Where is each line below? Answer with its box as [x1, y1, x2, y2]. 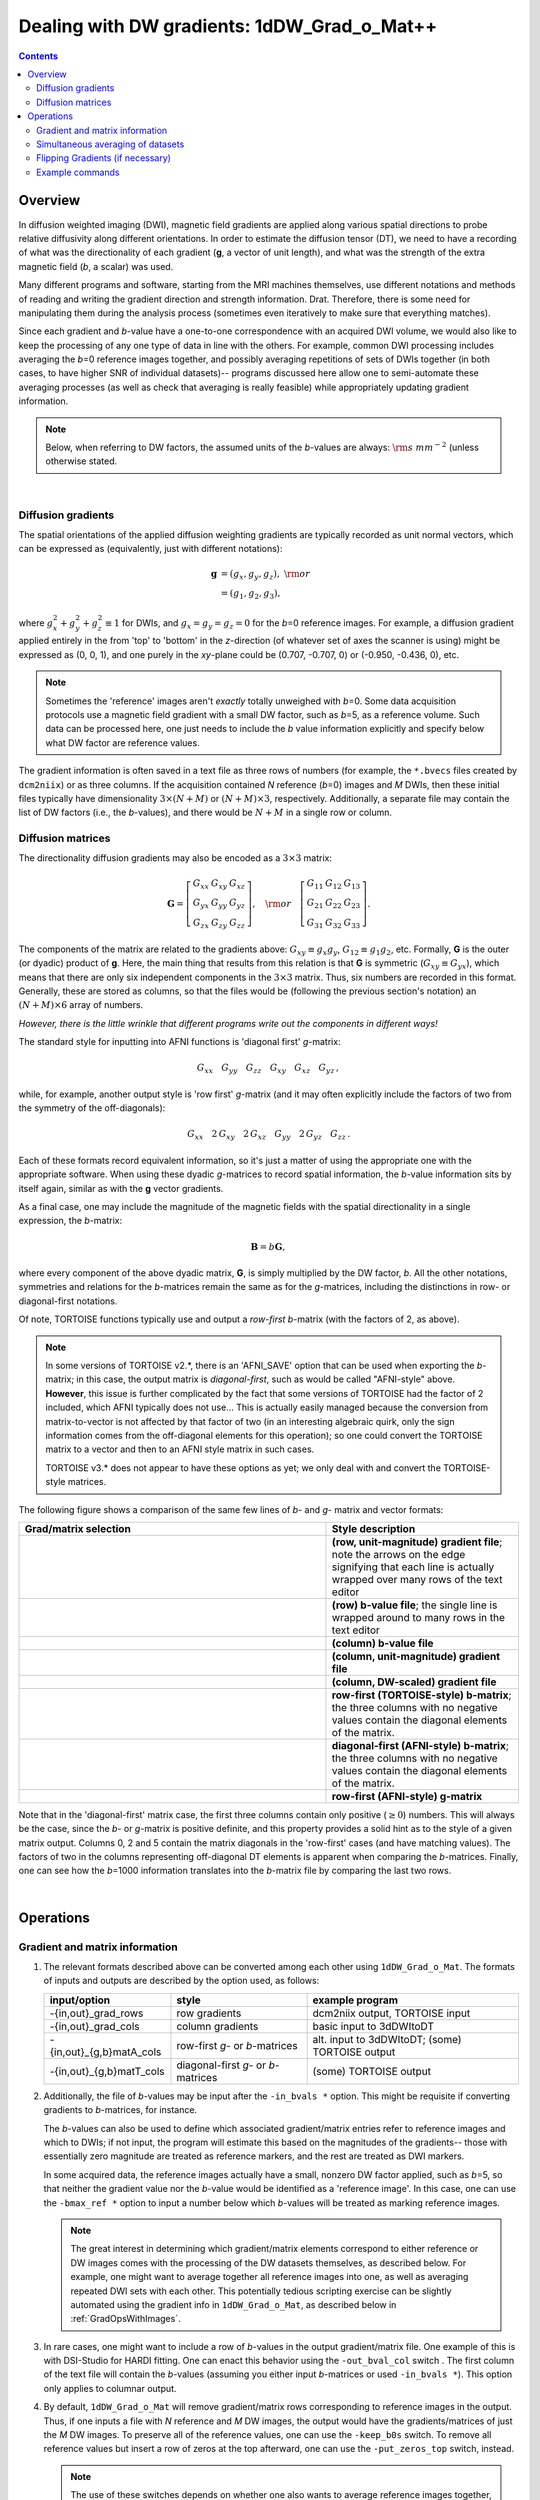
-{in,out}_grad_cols [49, 2019, 140, 2033]
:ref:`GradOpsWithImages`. [70, 2313, 181, 2325]
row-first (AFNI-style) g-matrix [331, 1789, 483, 1803]
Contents [18, 50, 59, 62]
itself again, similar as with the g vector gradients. [18, 1182, 224, 1194]
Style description [331, 1521, 416, 1535]
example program [312, 1993, 399, 2007]
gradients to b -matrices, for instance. [43, 2104, 198, 2116]
